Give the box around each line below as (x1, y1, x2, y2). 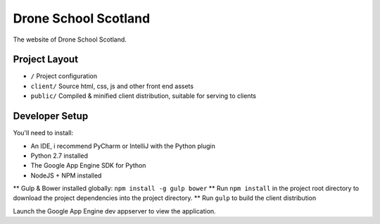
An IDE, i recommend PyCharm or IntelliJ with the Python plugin (30, 142, 216, 150)
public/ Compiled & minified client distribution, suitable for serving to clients (30, 92, 257, 100)
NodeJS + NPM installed (30, 171, 102, 180)
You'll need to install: (13, 129, 74, 137)
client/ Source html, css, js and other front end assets (30, 82, 194, 90)
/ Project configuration (30, 72, 98, 80)
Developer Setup (13, 110, 89, 123)
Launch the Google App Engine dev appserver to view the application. (13, 206, 216, 215)
